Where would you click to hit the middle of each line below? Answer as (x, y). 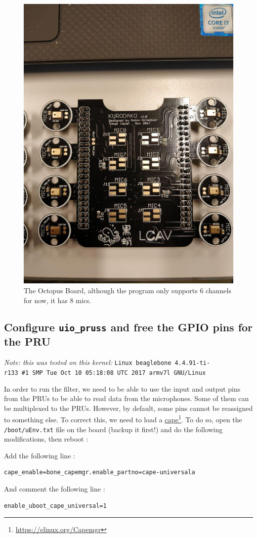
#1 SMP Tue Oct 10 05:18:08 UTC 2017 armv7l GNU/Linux (114, 373)
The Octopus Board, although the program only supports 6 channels (128, 290)
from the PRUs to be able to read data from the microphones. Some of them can (127, 398)
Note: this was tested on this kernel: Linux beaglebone (88, 362)
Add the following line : (40, 455)
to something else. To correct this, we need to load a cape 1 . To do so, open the (123, 419)
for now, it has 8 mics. (58, 300)
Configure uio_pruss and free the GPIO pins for (128, 327)
